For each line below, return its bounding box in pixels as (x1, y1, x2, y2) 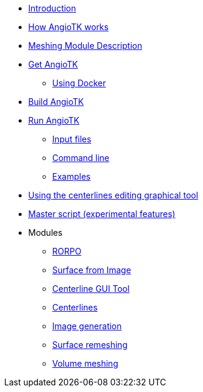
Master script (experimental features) (28, 209, 175, 219)
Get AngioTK (28, 59, 78, 69)
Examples (52, 171, 91, 182)
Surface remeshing (52, 340, 128, 350)
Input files (52, 134, 91, 144)
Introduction (28, 3, 76, 13)
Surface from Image (52, 265, 132, 275)
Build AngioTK (28, 96, 84, 107)
